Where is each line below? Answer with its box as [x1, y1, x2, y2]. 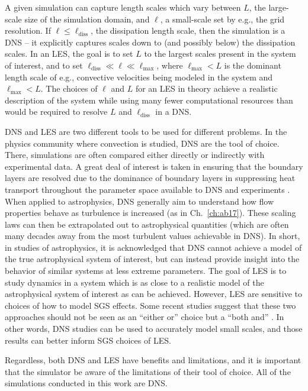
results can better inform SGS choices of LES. [5, 334, 171, 346]
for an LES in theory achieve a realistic [135, 82, 278, 95]
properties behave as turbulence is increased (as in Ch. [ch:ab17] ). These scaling [5, 206, 296, 219]
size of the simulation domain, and [24, 12, 150, 25]
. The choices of [40, 82, 98, 95]
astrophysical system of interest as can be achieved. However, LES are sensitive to [5, 287, 302, 300]
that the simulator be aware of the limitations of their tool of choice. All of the [5, 365, 291, 377]
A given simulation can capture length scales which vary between [5, 1, 241, 13]
